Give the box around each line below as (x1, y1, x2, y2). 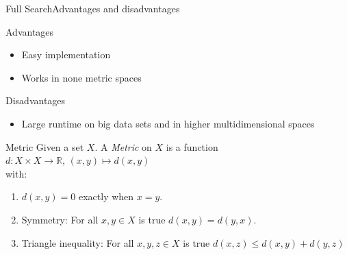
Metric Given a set (5, 139, 84, 154)
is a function (166, 139, 218, 154)
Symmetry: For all (21, 212, 99, 226)
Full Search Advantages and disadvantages (5, 1, 180, 15)
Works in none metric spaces (21, 70, 142, 84)
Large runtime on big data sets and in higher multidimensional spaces (21, 116, 315, 130)
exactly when (78, 189, 134, 204)
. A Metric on (94, 139, 152, 154)
